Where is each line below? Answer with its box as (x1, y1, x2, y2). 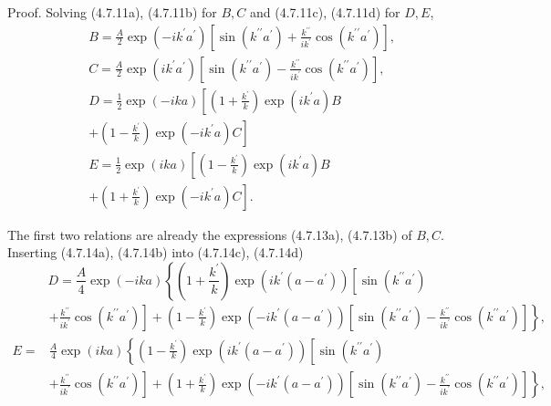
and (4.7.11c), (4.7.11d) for (250, 3, 400, 21)
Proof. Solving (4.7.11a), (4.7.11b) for (7, 3, 217, 21)
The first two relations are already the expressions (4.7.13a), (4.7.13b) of (7, 224, 412, 244)
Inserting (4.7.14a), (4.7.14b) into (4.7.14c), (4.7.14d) (7, 243, 304, 262)
